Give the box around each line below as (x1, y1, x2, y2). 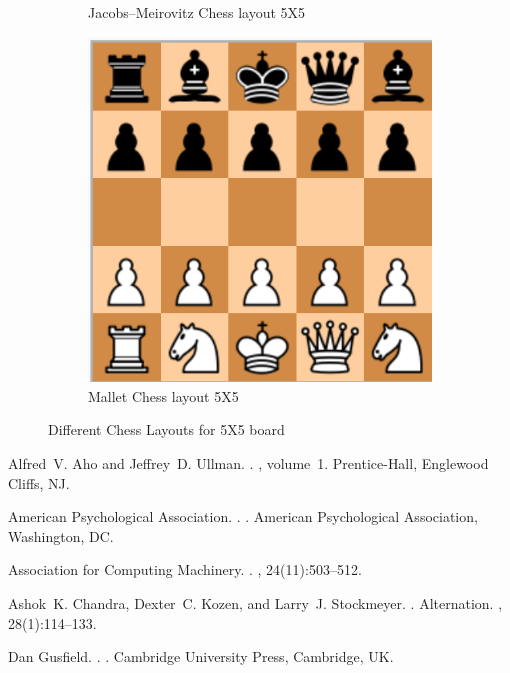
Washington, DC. (8, 525, 114, 546)
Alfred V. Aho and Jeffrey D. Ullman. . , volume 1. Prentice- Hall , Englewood (8, 452, 489, 473)
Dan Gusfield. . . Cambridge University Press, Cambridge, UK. (8, 646, 394, 667)
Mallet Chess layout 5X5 (88, 385, 239, 406)
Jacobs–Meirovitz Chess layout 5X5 (88, 2, 306, 22)
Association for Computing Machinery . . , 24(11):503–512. (8, 559, 362, 580)
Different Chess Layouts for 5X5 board (48, 419, 285, 440)
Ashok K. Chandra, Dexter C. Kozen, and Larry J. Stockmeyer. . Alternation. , (8, 592, 503, 613)
